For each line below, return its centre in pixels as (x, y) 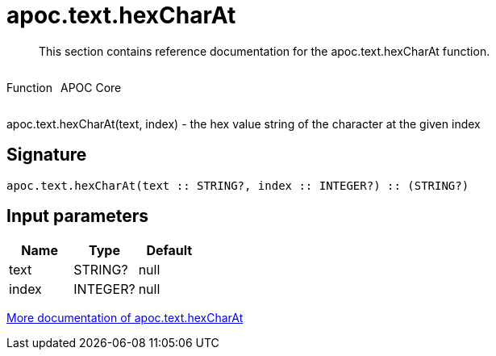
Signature (47, 155)
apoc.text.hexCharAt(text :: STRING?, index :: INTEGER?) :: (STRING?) (238, 185)
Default (169, 251)
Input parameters (78, 216)
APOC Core (91, 87)
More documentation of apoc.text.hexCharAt (125, 318)
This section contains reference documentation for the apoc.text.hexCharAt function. (265, 51)
